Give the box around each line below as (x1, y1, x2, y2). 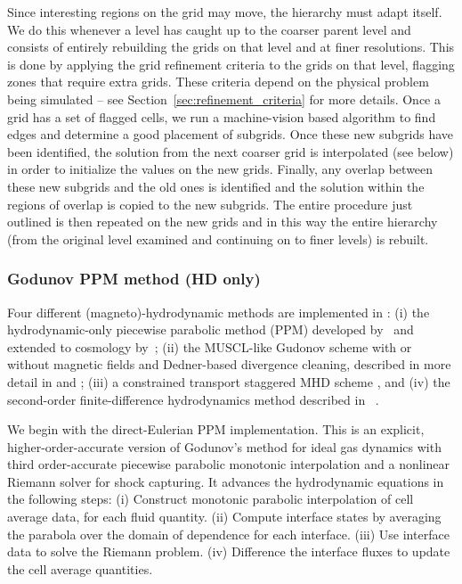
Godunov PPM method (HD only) (7, 267, 261, 290)
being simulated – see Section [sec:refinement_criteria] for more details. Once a (7, 89, 441, 108)
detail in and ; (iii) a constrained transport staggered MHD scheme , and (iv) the (7, 372, 450, 391)
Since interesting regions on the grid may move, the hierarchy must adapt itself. (7, 3, 442, 21)
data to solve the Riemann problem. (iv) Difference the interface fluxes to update (7, 542, 450, 561)
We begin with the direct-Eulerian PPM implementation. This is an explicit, (7, 420, 425, 439)
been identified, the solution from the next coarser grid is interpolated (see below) (7, 142, 454, 160)
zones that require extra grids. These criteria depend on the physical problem (7, 72, 429, 91)
